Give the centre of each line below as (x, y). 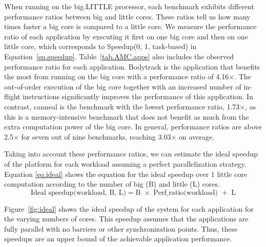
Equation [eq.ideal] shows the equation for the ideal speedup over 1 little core (126, 174)
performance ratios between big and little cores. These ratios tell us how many (127, 16)
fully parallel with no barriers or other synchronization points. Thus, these (121, 228)
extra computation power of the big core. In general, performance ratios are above (133, 127)
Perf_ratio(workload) (186, 193)
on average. (196, 136)
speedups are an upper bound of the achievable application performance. (118, 239)
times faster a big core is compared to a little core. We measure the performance (130, 26)
